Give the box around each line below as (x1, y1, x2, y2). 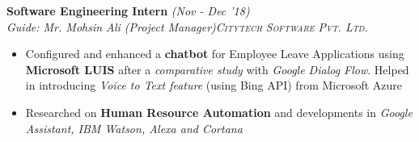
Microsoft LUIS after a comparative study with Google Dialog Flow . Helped (25, 61, 409, 77)
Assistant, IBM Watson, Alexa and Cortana (25, 119, 243, 136)
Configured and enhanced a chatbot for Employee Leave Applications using (25, 45, 404, 62)
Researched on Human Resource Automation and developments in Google (25, 103, 413, 120)
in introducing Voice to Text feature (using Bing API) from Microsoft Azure (25, 77, 403, 94)
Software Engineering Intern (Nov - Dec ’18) (6, 2, 250, 19)
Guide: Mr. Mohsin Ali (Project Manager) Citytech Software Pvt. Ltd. (6, 18, 368, 35)
